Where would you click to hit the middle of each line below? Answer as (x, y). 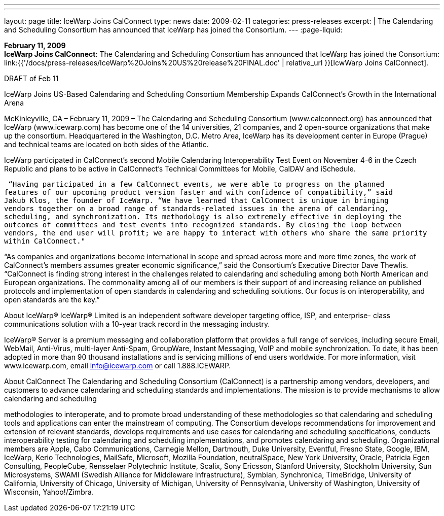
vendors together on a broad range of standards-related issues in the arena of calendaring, (196, 209)
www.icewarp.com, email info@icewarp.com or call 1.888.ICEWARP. (118, 366)
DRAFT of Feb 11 (31, 78)
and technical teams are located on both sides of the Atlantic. (106, 144)
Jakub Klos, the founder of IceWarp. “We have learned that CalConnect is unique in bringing (196, 200)
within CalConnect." (45, 241)
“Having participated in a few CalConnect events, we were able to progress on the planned (196, 184)
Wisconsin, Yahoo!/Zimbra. (49, 492)
